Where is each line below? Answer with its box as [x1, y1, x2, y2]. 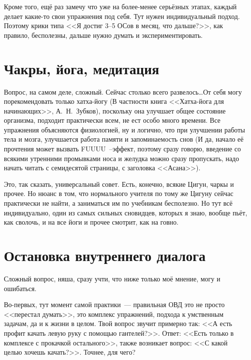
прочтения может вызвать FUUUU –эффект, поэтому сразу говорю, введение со [4, 144, 241, 154]
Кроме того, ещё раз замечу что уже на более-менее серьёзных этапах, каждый [4, 1, 237, 11]
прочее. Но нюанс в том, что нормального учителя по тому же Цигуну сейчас [4, 188, 234, 198]
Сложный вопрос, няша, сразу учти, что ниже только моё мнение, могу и [4, 273, 221, 283]
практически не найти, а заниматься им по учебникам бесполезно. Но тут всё [4, 198, 233, 208]
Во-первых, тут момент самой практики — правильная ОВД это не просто [4, 299, 225, 310]
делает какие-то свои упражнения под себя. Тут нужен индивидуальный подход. [4, 11, 240, 21]
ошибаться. [4, 283, 37, 293]
